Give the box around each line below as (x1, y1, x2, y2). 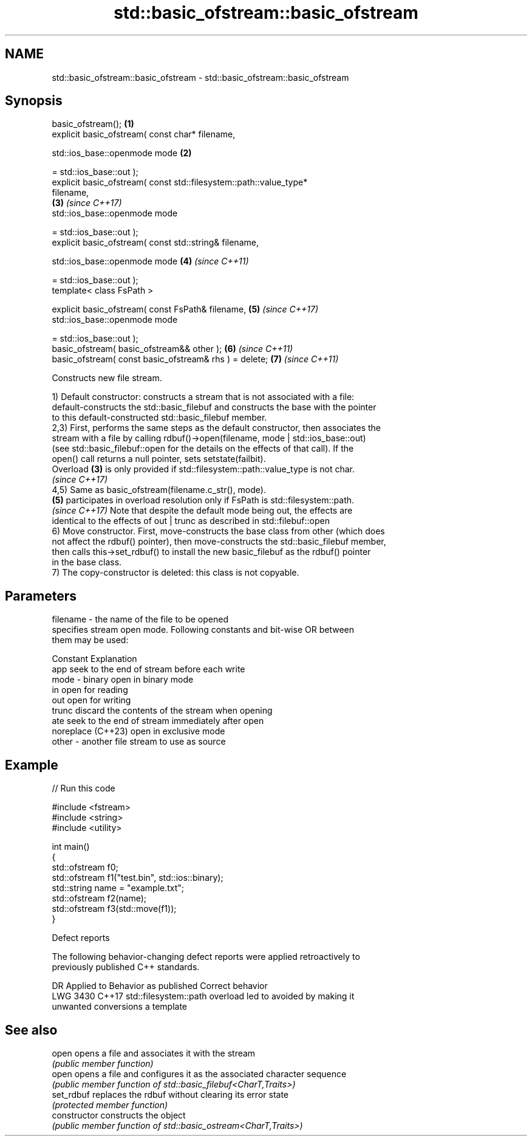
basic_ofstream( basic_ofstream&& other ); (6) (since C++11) (52, 343, 293, 354)
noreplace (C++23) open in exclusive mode (52, 726, 225, 737)
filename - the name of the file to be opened (52, 614, 228, 625)
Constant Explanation (52, 653, 137, 664)
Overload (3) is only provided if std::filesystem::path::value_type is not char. (52, 464, 355, 475)
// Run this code (52, 783, 115, 794)
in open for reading (52, 684, 128, 695)
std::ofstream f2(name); (52, 893, 147, 904)
